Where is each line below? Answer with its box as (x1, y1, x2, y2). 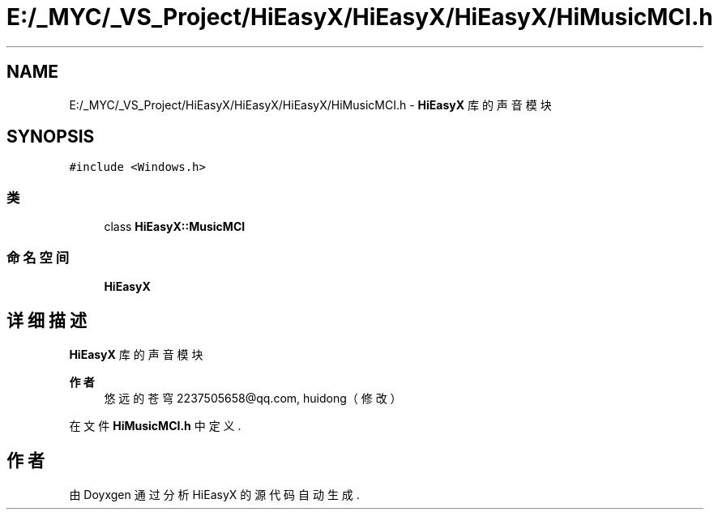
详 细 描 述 (6, 310, 87, 331)
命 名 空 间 (6, 249, 70, 266)
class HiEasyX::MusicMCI (104, 220, 246, 234)
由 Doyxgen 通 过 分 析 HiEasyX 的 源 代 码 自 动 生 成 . (69, 487, 360, 501)
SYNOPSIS (6, 126, 95, 147)
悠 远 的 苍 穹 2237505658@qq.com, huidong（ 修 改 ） (104, 390, 402, 405)
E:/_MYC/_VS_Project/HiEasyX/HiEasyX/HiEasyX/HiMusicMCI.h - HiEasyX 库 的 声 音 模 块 (69, 97, 552, 112)
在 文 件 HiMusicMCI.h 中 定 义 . (69, 418, 241, 433)
